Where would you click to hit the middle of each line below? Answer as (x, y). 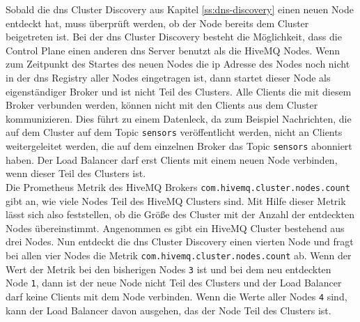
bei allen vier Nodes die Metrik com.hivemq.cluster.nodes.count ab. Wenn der (179, 255)
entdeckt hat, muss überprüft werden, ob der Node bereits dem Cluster (157, 23)
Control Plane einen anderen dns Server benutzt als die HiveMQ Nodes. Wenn (173, 50)
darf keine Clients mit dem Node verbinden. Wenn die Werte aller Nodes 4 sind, (177, 296)
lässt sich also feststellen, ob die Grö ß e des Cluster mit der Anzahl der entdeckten (180, 214)
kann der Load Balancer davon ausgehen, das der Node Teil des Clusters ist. (169, 310)
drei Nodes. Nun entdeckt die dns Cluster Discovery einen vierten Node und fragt (180, 242)
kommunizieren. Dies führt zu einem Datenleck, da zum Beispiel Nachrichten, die (179, 118)
